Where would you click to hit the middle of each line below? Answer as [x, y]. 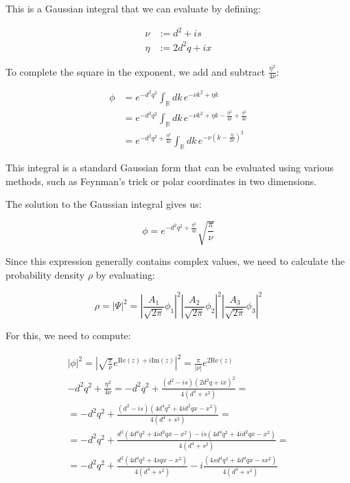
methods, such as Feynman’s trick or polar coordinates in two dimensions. [161, 181]
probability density [45, 275]
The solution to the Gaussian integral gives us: [104, 204]
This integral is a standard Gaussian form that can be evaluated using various [170, 168]
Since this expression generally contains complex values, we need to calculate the [175, 261]
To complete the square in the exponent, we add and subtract [136, 71]
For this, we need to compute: [68, 335]
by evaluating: [125, 275]
